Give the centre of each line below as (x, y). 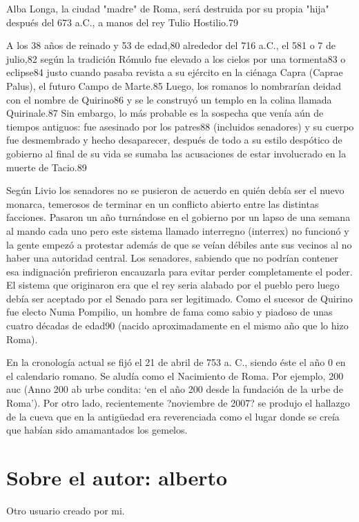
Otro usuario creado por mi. (66, 510)
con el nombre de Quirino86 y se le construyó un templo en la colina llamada (169, 99)
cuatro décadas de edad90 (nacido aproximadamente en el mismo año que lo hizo (177, 326)
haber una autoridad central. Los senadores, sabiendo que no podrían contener (172, 258)
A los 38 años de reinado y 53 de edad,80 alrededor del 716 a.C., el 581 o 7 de (171, 45)
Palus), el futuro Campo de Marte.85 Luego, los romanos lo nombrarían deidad (174, 85)
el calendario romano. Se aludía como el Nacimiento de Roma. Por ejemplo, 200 (175, 375)
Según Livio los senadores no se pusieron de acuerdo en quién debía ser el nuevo (175, 190)
